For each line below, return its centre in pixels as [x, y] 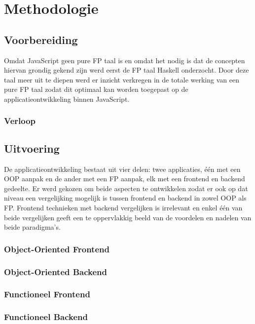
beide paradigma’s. [32, 227]
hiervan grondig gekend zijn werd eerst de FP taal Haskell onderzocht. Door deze [127, 70]
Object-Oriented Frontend [57, 249]
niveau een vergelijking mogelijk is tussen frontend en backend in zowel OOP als [125, 198]
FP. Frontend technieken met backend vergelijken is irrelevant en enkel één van [123, 207]
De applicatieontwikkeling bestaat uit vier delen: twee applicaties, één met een [122, 169]
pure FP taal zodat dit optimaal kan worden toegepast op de [96, 89]
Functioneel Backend [46, 317]
